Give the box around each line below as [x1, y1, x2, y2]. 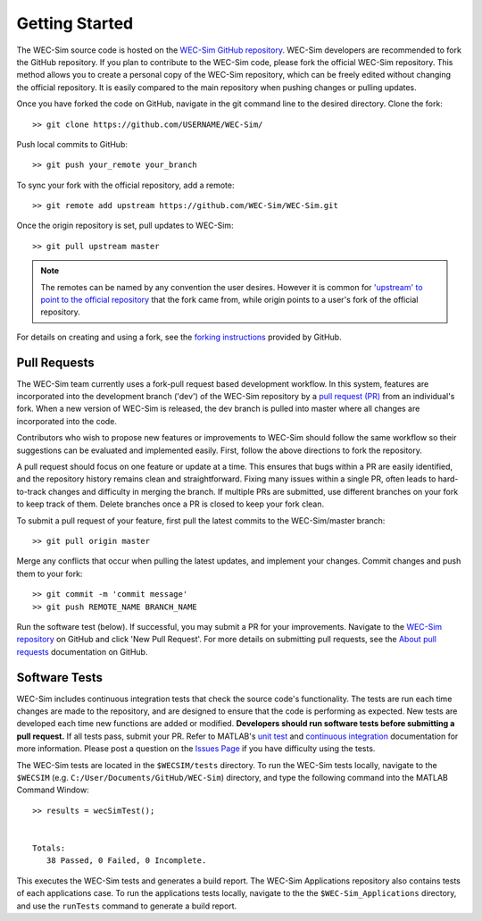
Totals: [32, 842, 66, 853]
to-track [16, 486, 46, 497]
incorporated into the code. [16, 415, 118, 426]
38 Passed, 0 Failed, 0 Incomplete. [46, 856, 207, 866]
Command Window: [16, 784, 89, 795]
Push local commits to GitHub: [16, 138, 129, 149]
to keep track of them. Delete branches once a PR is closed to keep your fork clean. [16, 498, 325, 509]
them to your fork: [16, 568, 83, 579]
